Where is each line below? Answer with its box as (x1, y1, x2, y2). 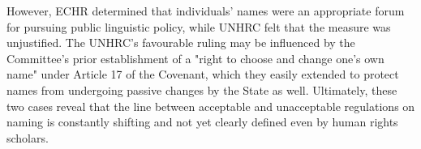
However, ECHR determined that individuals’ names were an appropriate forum (6, 2, 405, 19)
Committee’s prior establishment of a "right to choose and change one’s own (6, 49, 384, 66)
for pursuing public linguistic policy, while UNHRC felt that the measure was (6, 18, 391, 35)
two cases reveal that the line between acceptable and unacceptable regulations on (6, 97, 415, 114)
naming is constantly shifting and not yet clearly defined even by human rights (6, 113, 398, 130)
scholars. (6, 129, 49, 146)
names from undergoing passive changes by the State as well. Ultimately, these (6, 81, 397, 98)
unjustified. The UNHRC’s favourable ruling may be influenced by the (6, 34, 355, 51)
